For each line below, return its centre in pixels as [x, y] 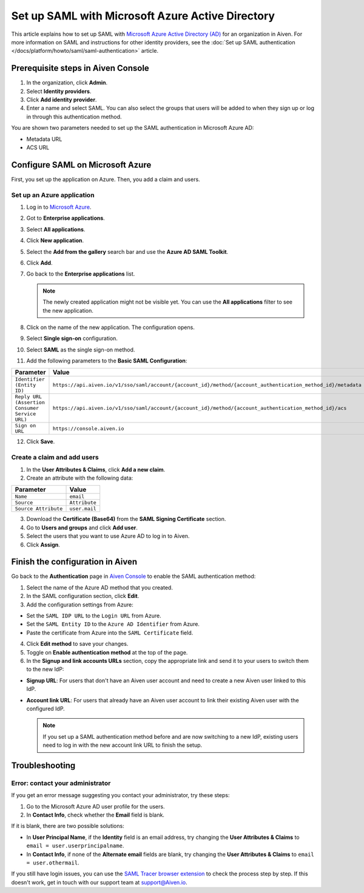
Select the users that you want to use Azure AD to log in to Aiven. [108, 536]
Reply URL [29, 397]
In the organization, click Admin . [67, 83]
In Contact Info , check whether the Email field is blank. [96, 815]
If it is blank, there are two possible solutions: [68, 826]
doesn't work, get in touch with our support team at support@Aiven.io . [99, 882]
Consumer [27, 408]
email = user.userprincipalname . [75, 846]
